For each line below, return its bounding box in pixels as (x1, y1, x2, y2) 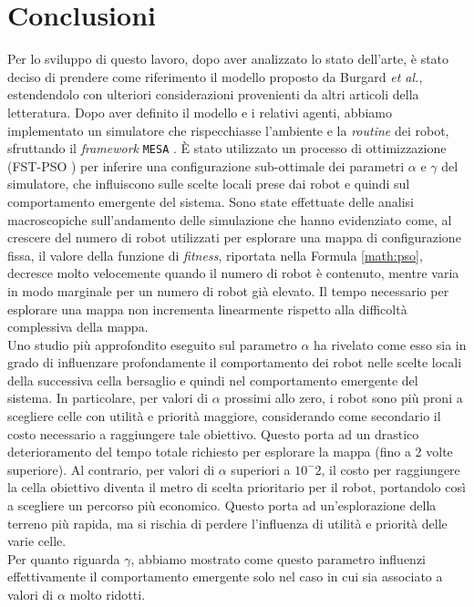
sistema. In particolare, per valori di (7, 388, 209, 407)
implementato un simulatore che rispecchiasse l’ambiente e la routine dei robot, (7, 120, 449, 139)
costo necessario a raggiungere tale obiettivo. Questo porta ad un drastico (7, 424, 419, 443)
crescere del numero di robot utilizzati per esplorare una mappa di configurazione (7, 228, 461, 247)
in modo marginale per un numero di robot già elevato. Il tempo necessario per (7, 281, 449, 300)
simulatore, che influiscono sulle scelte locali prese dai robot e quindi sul (7, 174, 410, 193)
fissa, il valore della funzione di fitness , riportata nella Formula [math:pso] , (7, 245, 423, 264)
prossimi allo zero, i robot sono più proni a (224, 388, 463, 407)
